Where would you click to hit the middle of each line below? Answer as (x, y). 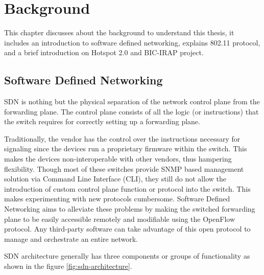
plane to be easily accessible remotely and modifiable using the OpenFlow (120, 219)
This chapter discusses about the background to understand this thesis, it (119, 32)
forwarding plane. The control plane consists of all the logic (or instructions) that (131, 111)
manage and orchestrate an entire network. (71, 238)
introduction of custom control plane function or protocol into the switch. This (127, 188)
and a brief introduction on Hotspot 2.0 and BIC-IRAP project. (104, 52)
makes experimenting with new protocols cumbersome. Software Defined (117, 199)
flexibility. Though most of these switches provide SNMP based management (124, 168)
